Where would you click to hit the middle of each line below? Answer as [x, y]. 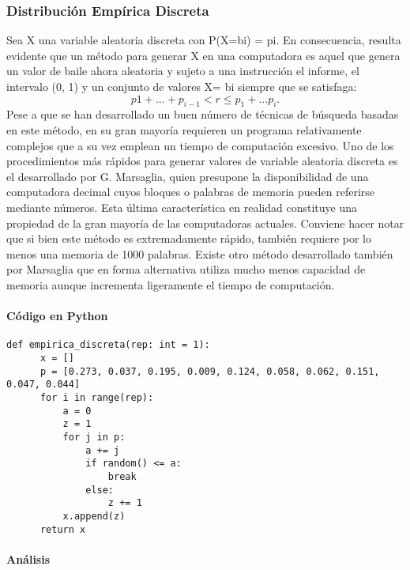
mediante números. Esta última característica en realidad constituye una [182, 207]
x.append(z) [94, 516]
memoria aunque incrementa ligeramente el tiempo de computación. [171, 284]
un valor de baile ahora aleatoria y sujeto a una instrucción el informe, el [183, 71]
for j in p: [94, 437]
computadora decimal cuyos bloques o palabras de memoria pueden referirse [191, 192]
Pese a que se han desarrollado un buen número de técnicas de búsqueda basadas [203, 114]
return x [63, 529]
